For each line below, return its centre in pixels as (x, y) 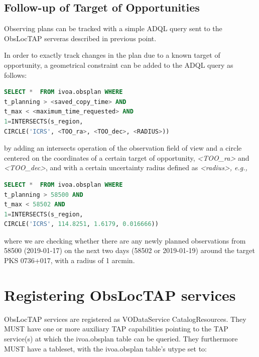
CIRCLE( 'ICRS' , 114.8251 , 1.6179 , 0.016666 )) (81, 224)
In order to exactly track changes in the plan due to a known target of (112, 55)
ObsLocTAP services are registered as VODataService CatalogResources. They (125, 319)
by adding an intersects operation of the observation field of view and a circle (123, 148)
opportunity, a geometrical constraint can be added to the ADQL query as (119, 65)
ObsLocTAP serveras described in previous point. (80, 38)
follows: (16, 75)
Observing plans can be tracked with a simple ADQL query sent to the (113, 28)
